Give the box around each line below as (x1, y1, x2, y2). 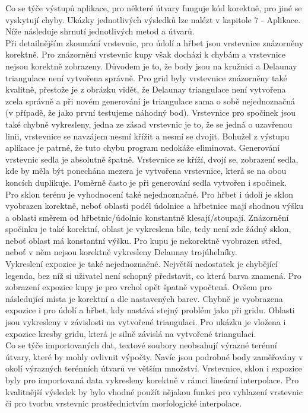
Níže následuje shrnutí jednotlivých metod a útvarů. (5, 25, 195, 37)
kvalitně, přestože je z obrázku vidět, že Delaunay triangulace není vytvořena (5, 83, 286, 96)
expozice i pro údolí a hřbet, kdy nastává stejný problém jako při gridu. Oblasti (5, 304, 295, 316)
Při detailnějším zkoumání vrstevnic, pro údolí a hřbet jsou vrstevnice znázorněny (5, 36, 304, 49)
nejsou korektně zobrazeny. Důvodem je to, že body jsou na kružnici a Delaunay (5, 59, 297, 72)
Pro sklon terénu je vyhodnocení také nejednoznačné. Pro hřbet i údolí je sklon (5, 188, 293, 200)
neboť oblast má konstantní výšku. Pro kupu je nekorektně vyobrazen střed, (5, 234, 282, 246)
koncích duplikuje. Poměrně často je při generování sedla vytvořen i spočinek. (5, 176, 287, 188)
